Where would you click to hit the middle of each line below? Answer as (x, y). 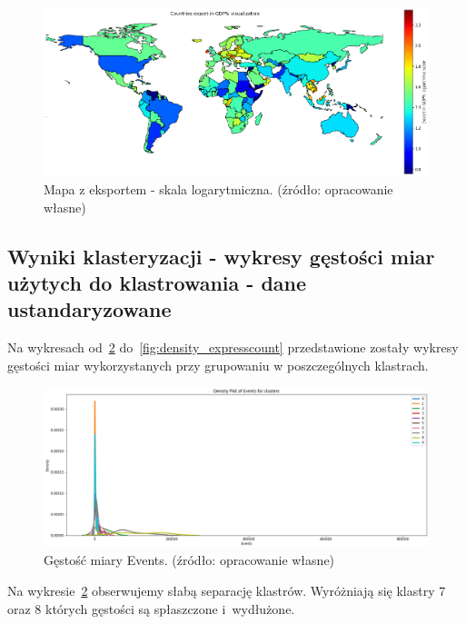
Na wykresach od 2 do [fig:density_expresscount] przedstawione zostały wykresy (233, 347)
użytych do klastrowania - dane (157, 283)
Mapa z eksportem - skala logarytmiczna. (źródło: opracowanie (218, 189)
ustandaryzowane (89, 309)
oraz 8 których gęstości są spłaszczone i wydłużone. (151, 608)
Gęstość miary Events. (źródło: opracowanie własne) (189, 560)
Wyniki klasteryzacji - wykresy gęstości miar (221, 256)
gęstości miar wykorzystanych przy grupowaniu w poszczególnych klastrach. (218, 365)
